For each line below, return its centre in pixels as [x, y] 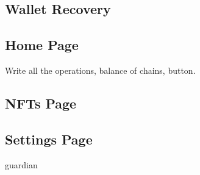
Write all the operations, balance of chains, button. [100, 70]
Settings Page [49, 139]
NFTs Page [41, 103]
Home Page [42, 45]
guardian [21, 164]
